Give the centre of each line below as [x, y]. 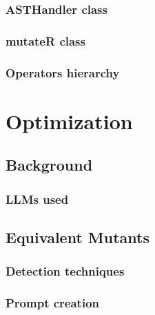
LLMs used [37, 199]
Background [49, 165]
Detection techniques [65, 271]
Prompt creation [52, 303]
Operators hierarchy [63, 72]
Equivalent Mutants [77, 237]
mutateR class [45, 40]
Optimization [69, 121]
